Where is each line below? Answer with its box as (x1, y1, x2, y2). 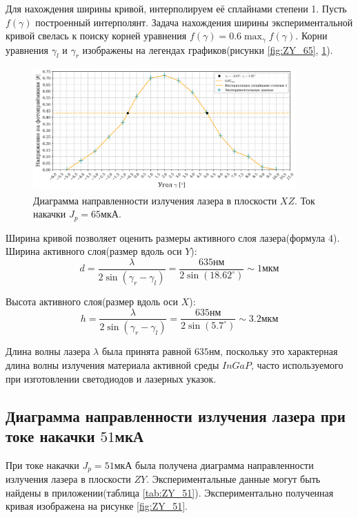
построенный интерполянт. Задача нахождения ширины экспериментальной (35, 15, 353, 29)
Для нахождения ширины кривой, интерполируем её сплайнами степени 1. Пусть (6, 1, 347, 15)
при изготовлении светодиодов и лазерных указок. (6, 371, 217, 385)
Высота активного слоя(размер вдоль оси (6, 294, 178, 308)
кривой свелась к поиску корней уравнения (6, 28, 187, 43)
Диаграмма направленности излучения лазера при (6, 405, 346, 426)
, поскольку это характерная (220, 344, 338, 358)
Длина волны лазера (6, 344, 90, 358)
